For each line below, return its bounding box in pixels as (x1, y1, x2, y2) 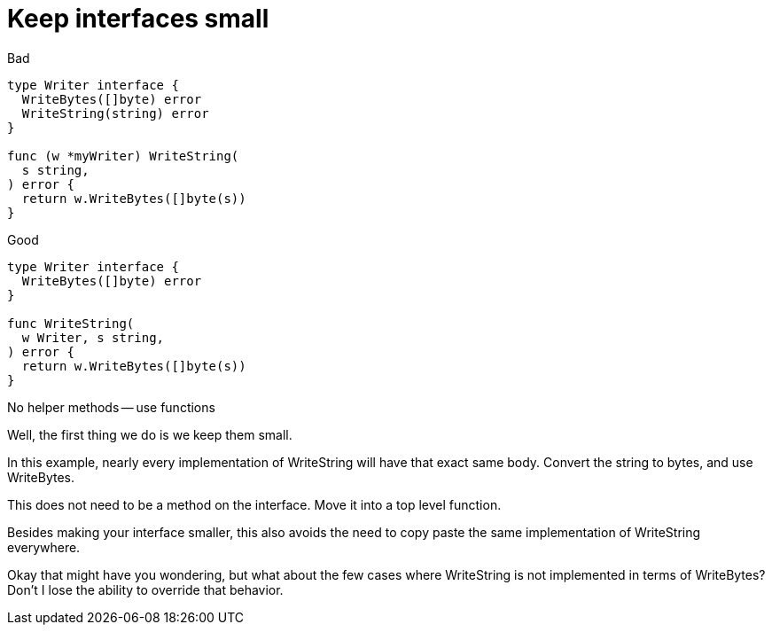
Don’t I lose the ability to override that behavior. (7, 581, 284, 597)
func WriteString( (7, 316, 135, 331)
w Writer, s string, (21, 330, 165, 345)
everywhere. (7, 539, 81, 555)
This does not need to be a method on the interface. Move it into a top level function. (7, 496, 502, 512)
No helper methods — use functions (7, 399, 215, 415)
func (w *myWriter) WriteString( (7, 148, 239, 163)
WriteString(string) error (21, 105, 209, 121)
